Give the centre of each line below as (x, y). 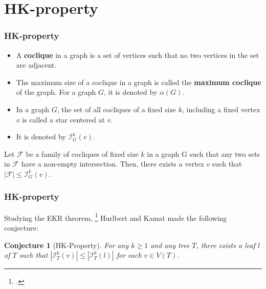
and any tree (170, 245)
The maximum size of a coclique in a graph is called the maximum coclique (139, 82)
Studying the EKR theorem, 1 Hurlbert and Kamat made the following (116, 217)
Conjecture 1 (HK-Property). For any (66, 245)
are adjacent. (36, 65)
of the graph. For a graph (56, 92)
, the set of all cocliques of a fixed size (117, 109)
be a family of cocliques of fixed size (82, 153)
